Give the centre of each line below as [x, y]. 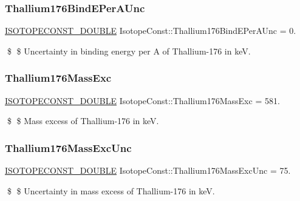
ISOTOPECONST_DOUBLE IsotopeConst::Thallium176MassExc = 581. [142, 100]
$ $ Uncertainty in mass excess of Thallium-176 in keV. [111, 190]
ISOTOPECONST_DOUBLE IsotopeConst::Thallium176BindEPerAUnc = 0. [151, 31]
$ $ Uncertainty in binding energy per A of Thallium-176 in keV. [129, 51]
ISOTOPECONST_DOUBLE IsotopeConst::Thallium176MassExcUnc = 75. [148, 170]
